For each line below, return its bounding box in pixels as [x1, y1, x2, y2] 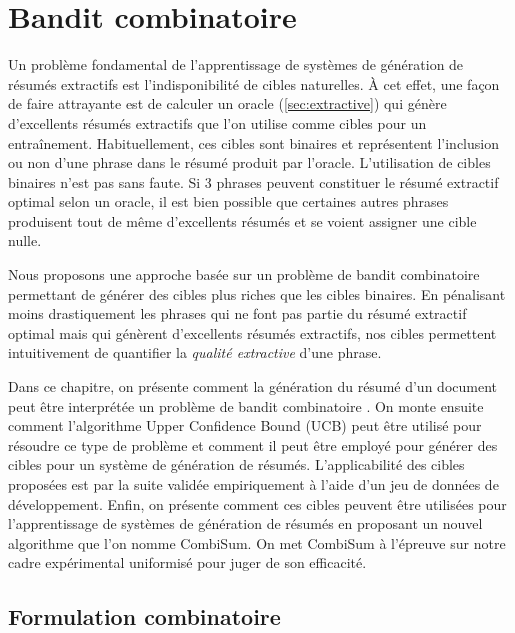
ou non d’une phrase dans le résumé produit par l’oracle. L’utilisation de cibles [8, 152, 491, 173]
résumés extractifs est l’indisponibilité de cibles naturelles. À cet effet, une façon [8, 73, 500, 94]
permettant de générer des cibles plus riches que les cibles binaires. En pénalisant [8, 283, 506, 304]
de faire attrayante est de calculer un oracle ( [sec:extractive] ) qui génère [8, 93, 447, 114]
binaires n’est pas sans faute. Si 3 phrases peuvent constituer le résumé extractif [8, 171, 499, 192]
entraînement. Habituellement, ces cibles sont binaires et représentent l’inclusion [8, 132, 499, 153]
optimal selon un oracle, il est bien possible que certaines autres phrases [8, 191, 449, 212]
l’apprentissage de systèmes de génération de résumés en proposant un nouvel [8, 513, 483, 534]
